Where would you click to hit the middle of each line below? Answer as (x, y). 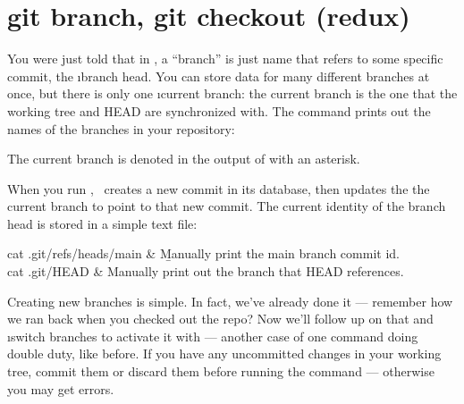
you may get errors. (61, 388)
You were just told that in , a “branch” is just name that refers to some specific (225, 59)
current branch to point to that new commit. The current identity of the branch (227, 206)
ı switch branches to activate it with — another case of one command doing (213, 336)
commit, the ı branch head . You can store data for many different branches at (219, 76)
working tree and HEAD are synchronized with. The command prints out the (219, 110)
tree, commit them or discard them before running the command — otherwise (221, 371)
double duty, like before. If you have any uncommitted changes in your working (224, 353)
